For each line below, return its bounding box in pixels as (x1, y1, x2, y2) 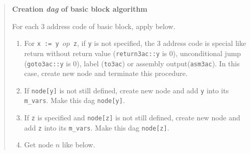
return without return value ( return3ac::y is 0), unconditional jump (24, 47, 241, 58)
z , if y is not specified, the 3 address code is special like (73, 38, 246, 48)
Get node (24, 139, 54, 150)
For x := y (24, 38, 59, 48)
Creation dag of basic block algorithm (12, 4, 147, 14)
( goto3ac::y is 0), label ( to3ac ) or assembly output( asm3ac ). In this (24, 58, 240, 68)
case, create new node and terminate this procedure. (24, 68, 188, 79)
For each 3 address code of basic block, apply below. (12, 20, 176, 31)
